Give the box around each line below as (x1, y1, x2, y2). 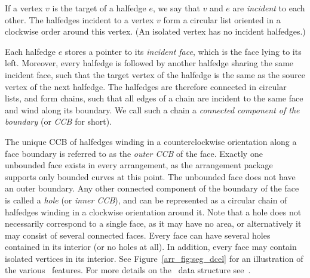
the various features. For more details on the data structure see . (5, 264, 251, 276)
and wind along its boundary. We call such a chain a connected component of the (5, 103, 300, 116)
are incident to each (232, 2, 305, 14)
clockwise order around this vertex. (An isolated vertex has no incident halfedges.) (5, 25, 306, 38)
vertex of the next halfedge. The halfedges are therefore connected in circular (5, 80, 287, 92)
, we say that (152, 2, 200, 14)
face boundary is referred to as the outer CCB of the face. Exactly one (5, 147, 263, 159)
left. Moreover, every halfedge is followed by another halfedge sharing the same (5, 57, 294, 69)
